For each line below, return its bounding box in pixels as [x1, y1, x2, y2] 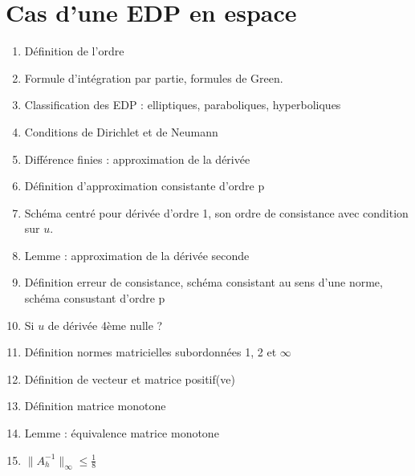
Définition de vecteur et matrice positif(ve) [24, 370, 235, 387]
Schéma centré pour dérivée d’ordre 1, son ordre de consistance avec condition [24, 204, 409, 221]
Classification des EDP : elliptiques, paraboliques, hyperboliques [24, 96, 341, 113]
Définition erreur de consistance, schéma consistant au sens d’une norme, [24, 274, 383, 291]
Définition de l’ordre [24, 43, 124, 59]
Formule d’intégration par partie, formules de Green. [24, 69, 283, 86]
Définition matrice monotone [24, 397, 166, 414]
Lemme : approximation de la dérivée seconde [24, 246, 250, 263]
